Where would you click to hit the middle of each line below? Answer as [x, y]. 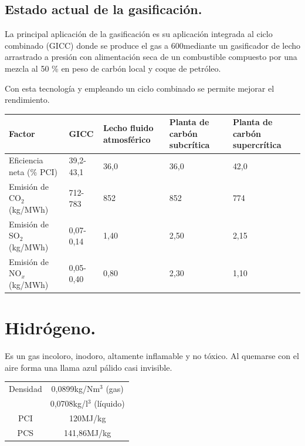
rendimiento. [27, 100]
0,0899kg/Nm [76, 389]
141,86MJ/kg [88, 432]
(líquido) [109, 403]
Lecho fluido [128, 128]
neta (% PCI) [33, 171]
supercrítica [257, 145]
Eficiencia [26, 160]
